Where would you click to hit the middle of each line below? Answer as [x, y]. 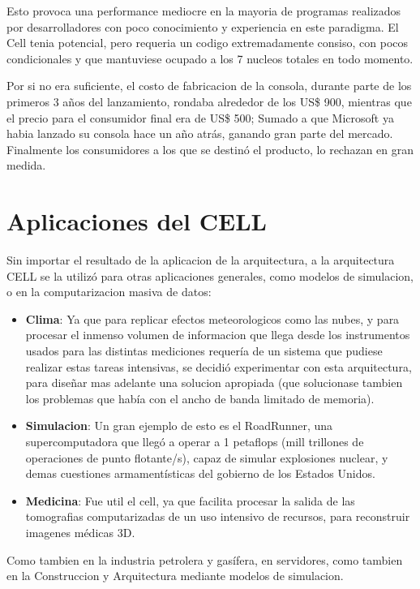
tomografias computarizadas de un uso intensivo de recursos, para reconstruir [218, 516]
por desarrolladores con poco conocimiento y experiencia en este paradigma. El [203, 26]
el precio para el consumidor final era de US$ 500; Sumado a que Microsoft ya [200, 117]
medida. [26, 165]
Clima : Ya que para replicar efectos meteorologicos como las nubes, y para [212, 318]
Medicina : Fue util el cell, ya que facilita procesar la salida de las [190, 500]
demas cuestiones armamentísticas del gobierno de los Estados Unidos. [200, 473]
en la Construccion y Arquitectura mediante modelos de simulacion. [175, 576]
